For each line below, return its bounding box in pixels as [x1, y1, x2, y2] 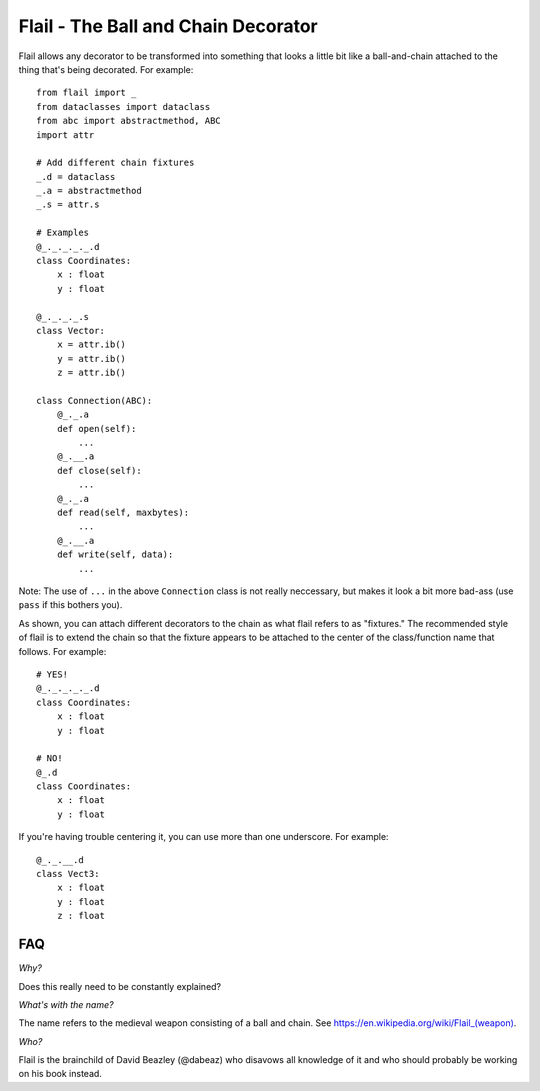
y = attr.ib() [56, 353, 127, 364]
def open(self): [56, 423, 137, 434]
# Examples [36, 227, 90, 239]
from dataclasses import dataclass [36, 101, 211, 112]
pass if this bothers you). [18, 599, 123, 611]
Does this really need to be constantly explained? [18, 980, 222, 992]
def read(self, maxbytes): [56, 507, 190, 519]
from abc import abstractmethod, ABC [36, 115, 222, 127]
